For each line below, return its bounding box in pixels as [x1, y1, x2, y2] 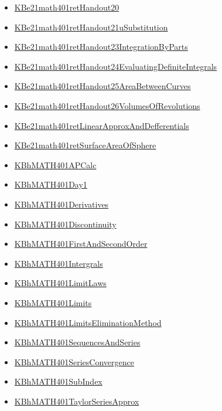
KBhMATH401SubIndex [14, 375, 103, 388]
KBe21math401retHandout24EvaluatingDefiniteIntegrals [14, 60, 217, 72]
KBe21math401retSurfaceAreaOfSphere [14, 139, 156, 151]
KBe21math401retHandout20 [14, 1, 119, 13]
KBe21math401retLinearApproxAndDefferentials [14, 119, 189, 131]
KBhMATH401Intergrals [14, 257, 103, 269]
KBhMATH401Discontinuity [14, 218, 117, 230]
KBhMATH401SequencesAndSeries [14, 336, 141, 348]
